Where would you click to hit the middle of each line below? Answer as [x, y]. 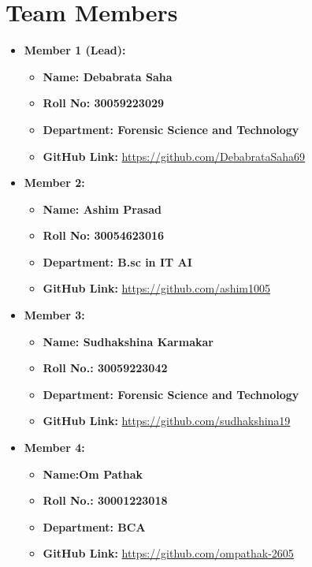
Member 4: [54, 448]
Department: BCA [94, 526]
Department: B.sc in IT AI [117, 261]
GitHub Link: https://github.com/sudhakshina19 [167, 421]
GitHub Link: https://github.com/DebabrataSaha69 [174, 156]
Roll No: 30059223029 [104, 103]
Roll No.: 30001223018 [105, 500]
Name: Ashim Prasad [102, 209]
